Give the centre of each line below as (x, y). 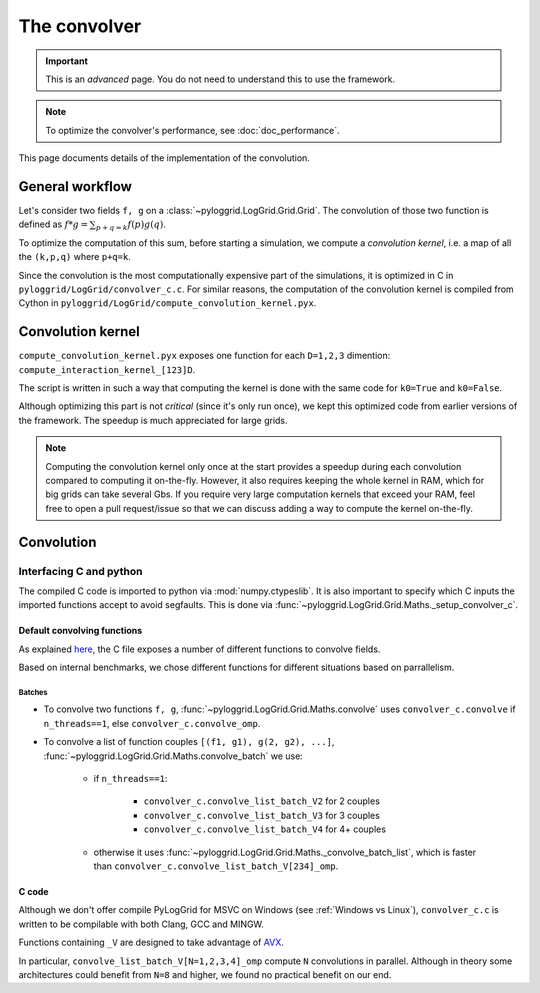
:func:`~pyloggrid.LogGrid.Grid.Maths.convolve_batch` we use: (173, 756)
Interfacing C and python (80, 571)
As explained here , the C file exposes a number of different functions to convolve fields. (199, 649)
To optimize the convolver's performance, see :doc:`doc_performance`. (192, 130)
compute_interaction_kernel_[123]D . (107, 369)
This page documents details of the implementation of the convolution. (164, 158)
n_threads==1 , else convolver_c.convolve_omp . (152, 723)
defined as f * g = (53, 224)
